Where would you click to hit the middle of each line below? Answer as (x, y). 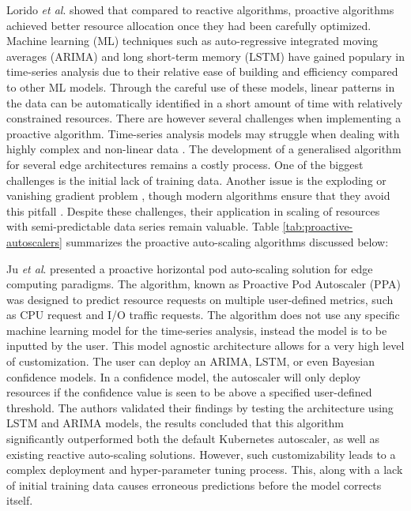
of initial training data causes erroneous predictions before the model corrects (194, 485)
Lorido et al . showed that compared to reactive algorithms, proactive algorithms (200, 9)
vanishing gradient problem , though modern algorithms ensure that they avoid (198, 195)
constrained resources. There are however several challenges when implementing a (204, 118)
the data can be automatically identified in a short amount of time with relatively (205, 102)
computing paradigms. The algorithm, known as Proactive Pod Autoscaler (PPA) (204, 284)
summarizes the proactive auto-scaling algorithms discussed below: (227, 241)
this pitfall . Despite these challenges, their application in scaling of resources (193, 210)
